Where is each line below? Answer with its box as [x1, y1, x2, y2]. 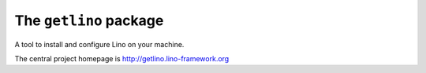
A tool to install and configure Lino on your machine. [14, 39, 185, 49]
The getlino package [14, 12, 164, 29]
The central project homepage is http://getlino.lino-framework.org [14, 53, 230, 63]
